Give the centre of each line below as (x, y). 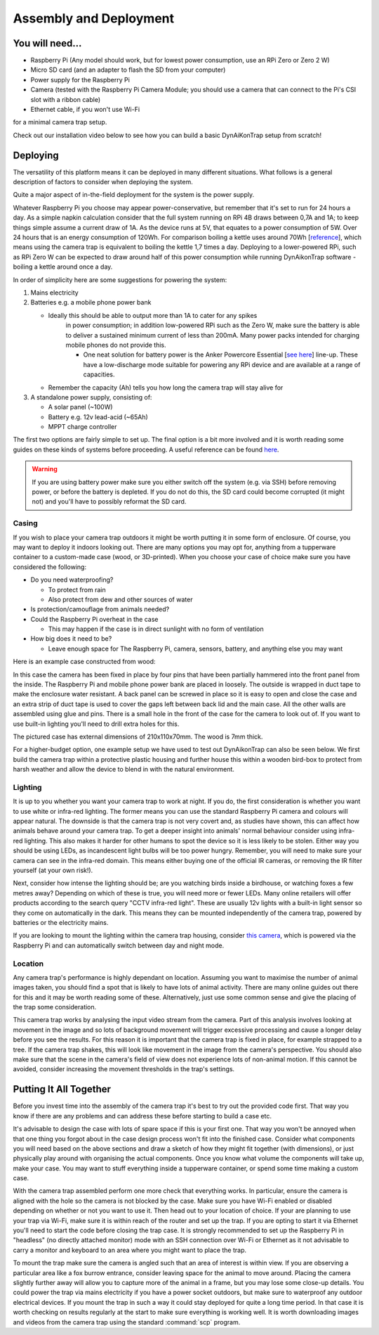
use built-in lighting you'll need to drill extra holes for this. (96, 724)
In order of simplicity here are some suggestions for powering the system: (120, 280)
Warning (45, 469)
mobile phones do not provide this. (116, 345)
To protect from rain (77, 589)
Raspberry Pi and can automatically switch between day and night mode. (119, 945)
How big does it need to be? (71, 639)
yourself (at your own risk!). (53, 870)
